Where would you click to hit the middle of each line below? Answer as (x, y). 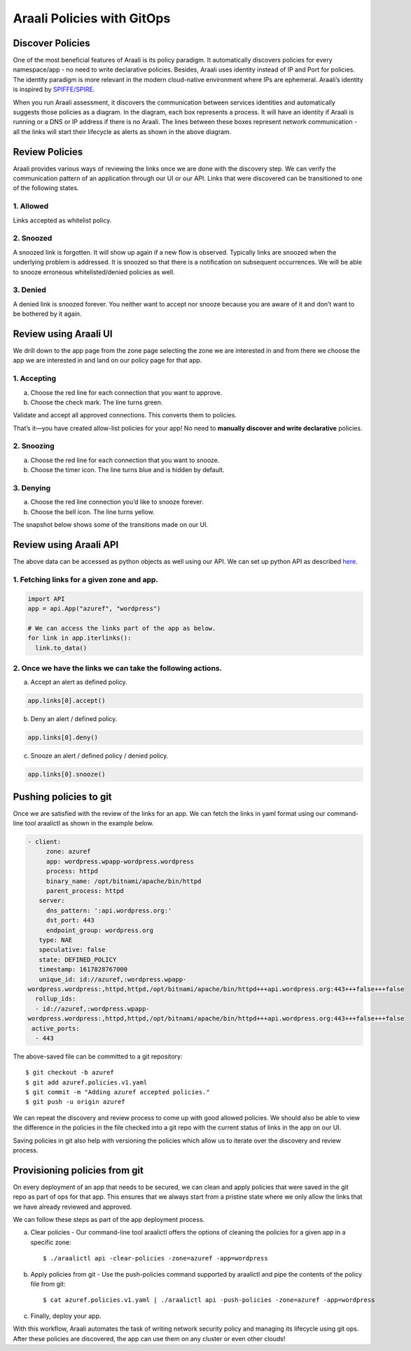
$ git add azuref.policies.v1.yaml (86, 1082)
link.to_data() (61, 648)
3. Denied (30, 290)
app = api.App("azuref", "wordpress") (94, 608)
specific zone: (51, 1242)
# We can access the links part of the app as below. (122, 628)
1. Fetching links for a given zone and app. (86, 579)
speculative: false (72, 950)
